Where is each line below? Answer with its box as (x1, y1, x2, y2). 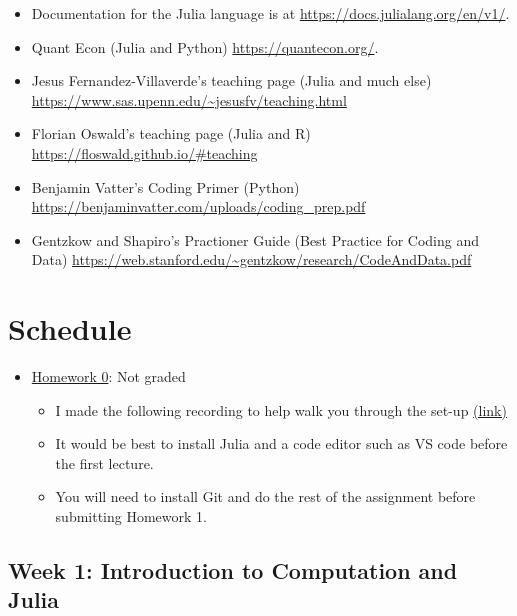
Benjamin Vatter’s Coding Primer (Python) (31, 176, 300, 197)
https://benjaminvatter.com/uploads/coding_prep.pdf (31, 196, 366, 217)
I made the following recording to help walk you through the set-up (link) (55, 399, 507, 420)
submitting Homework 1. (55, 506, 207, 527)
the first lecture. (55, 452, 154, 473)
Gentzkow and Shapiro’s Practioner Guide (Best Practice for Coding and (31, 229, 480, 250)
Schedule (8, 308, 132, 349)
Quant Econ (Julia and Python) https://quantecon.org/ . (31, 36, 379, 57)
